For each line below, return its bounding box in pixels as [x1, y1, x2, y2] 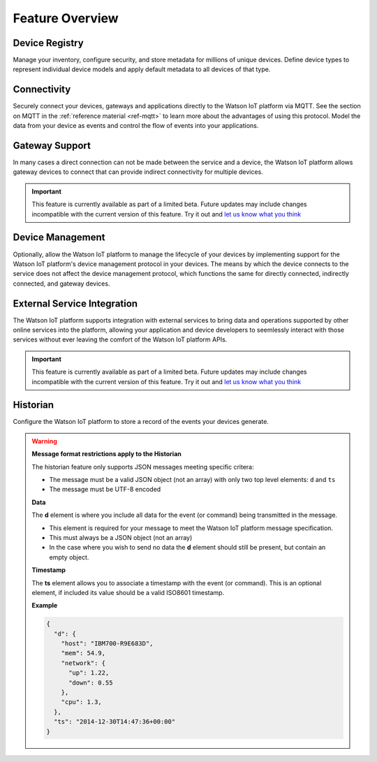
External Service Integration [13, 298, 138, 309]
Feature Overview [13, 10, 119, 26]
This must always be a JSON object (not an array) [49, 533, 193, 541]
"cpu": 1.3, [61, 698, 103, 706]
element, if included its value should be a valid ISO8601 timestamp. [31, 588, 225, 596]
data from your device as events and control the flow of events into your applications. [13, 122, 259, 130]
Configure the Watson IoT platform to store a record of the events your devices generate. [13, 418, 269, 426]
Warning [31, 437, 57, 445]
